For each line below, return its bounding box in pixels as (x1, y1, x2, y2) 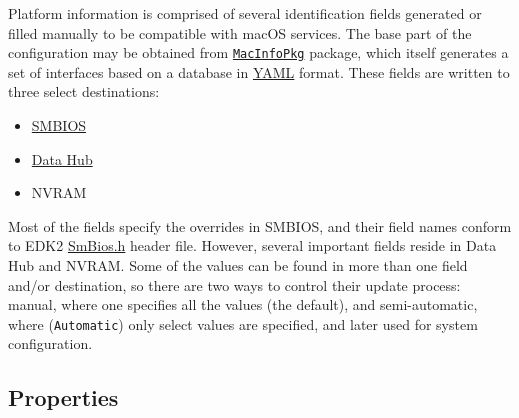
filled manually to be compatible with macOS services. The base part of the (8, 22, 472, 43)
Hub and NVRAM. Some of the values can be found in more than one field (8, 255, 468, 275)
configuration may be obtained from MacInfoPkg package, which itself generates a (8, 42, 509, 63)
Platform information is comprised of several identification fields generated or (8, 3, 482, 23)
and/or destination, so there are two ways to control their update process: (8, 274, 461, 295)
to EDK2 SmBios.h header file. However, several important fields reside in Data (8, 235, 497, 256)
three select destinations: (8, 81, 160, 102)
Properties (8, 382, 119, 413)
